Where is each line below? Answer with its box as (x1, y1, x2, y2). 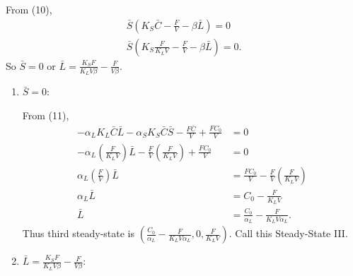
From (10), (6, 2, 52, 16)
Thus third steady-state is (22, 226, 135, 241)
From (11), (22, 107, 69, 122)
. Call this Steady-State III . (228, 226, 348, 241)
